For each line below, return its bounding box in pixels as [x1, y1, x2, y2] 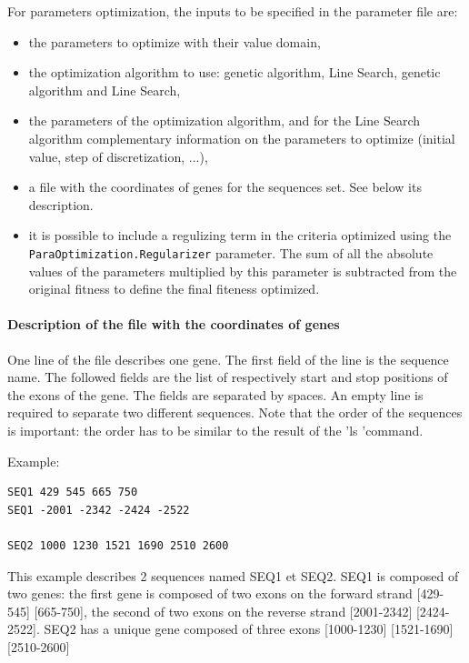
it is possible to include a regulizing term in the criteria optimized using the [28, 226, 452, 245]
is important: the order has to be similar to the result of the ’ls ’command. [7, 420, 424, 439]
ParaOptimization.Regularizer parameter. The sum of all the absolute [28, 243, 434, 262]
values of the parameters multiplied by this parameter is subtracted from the [28, 261, 457, 280]
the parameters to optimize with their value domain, [28, 32, 321, 51]
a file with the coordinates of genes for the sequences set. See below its [28, 177, 422, 196]
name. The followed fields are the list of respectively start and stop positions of [7, 367, 448, 387]
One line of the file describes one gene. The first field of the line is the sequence [7, 349, 449, 368]
